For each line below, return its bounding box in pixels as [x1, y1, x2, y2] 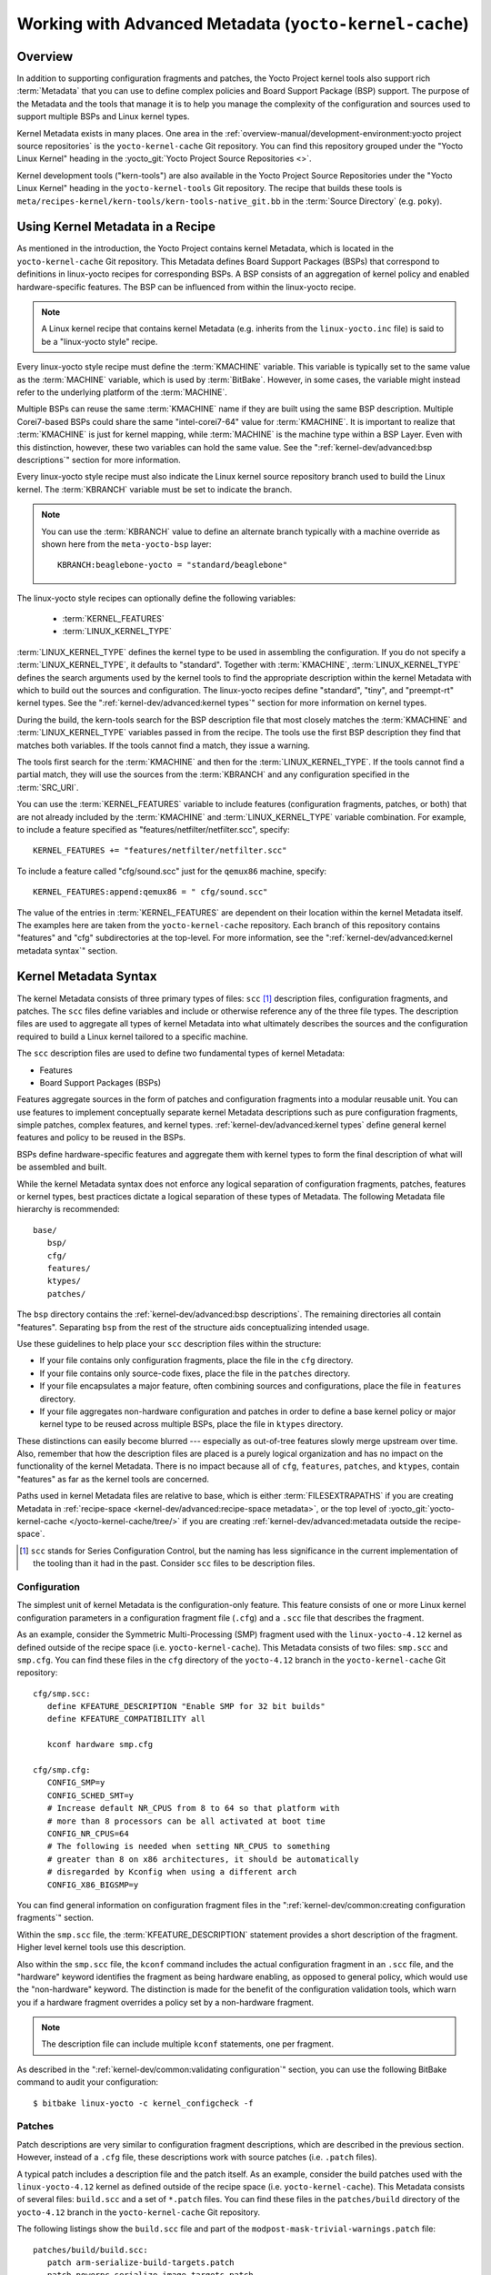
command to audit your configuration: [16, 2077, 159, 2088]
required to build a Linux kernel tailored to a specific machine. [16, 1031, 249, 1042]
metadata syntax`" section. [16, 945, 118, 955]
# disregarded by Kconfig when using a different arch [46, 1866, 297, 1877]
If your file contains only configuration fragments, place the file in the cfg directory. [39, 1355, 354, 1366]
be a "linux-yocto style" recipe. [41, 336, 158, 347]
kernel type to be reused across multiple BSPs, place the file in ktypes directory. [39, 1419, 344, 1430]
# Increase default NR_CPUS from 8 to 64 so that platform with [46, 1803, 340, 1814]
